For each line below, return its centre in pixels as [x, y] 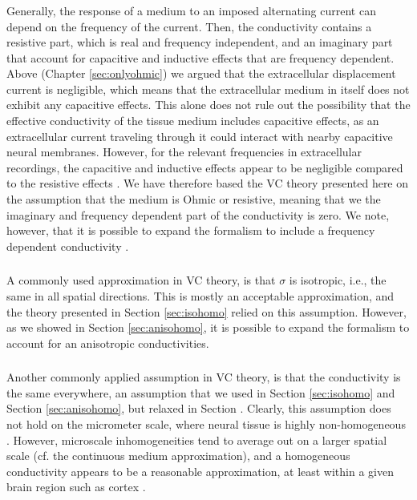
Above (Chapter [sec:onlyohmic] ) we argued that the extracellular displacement [201, 73]
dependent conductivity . [68, 246]
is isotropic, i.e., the [338, 280]
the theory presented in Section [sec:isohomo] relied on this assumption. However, [206, 311]
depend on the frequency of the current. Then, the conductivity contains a [189, 26]
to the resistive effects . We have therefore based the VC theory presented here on [208, 183]
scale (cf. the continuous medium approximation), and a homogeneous [178, 456]
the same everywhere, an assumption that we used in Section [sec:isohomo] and [201, 392]
